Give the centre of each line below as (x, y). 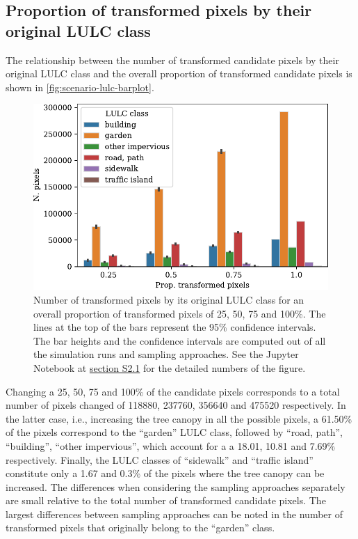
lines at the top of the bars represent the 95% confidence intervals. (175, 327)
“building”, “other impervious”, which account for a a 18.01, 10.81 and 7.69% (171, 445)
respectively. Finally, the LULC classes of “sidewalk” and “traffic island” (160, 459)
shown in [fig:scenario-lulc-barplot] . (80, 87)
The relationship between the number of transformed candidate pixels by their (172, 60)
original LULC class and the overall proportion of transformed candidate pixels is (179, 73)
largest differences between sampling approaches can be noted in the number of (174, 514)
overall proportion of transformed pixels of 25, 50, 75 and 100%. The (180, 313)
